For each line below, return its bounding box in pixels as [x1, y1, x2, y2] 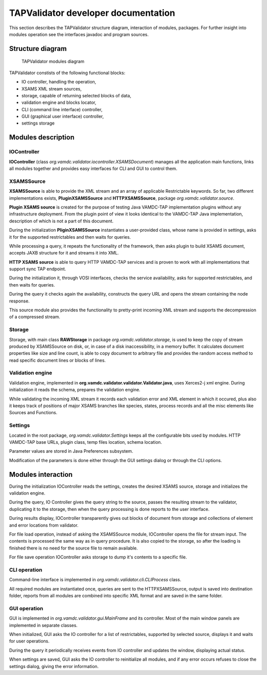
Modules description [9, 133, 75, 142]
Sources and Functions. [9, 410, 58, 416]
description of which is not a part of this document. [9, 218, 114, 224]
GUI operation [9, 605, 44, 612]
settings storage [21, 120, 55, 126]
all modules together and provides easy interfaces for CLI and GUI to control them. [9, 166, 178, 171]
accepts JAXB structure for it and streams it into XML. [9, 250, 119, 256]
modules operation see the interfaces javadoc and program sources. [9, 31, 149, 37]
